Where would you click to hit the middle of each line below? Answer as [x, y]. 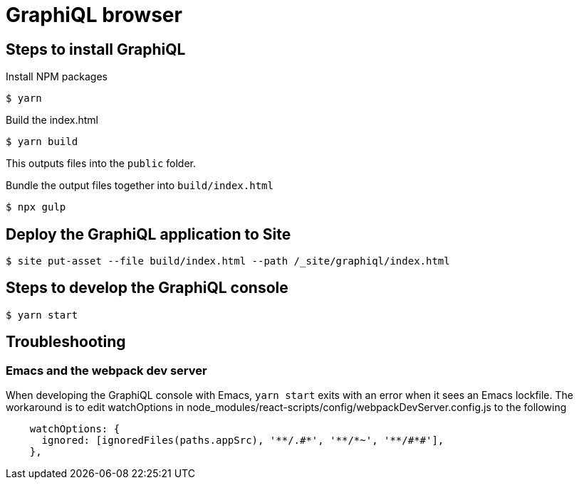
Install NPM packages [57, 77]
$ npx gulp [36, 207]
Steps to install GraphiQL [96, 49]
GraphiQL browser [94, 15]
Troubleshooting [66, 342]
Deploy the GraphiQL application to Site [148, 234]
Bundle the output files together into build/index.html [140, 186]
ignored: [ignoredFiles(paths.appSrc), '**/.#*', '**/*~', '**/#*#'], [243, 441]
